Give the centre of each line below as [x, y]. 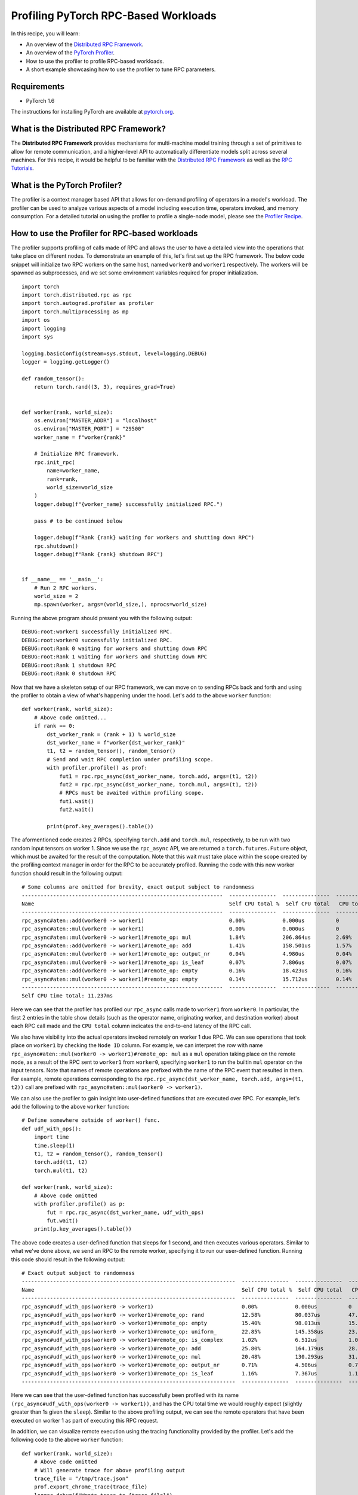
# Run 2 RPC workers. [66, 588]
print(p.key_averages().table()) [83, 1229]
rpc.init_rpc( [55, 462]
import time [51, 1137]
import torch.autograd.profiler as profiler [88, 303]
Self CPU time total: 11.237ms [67, 996]
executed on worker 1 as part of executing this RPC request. [85, 1420]
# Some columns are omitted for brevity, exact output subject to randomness [138, 887]
